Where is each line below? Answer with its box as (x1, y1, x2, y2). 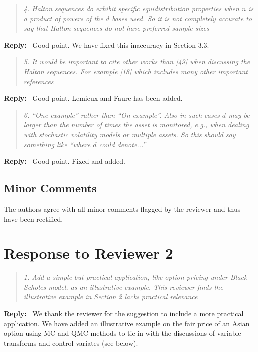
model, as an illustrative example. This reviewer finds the (48, 281, 223, 292)
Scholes (23, 281, 46, 292)
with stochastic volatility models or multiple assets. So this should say (23, 129, 236, 139)
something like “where (23, 139, 91, 149)
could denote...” (99, 139, 146, 149)
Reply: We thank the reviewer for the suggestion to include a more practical (4, 308, 244, 319)
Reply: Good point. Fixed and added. (4, 156, 125, 166)
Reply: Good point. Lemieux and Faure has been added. (4, 93, 183, 103)
